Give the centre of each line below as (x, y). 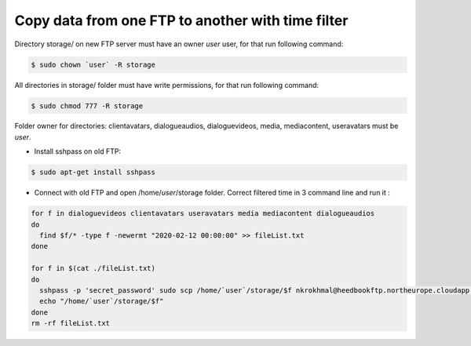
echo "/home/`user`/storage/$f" (102, 301)
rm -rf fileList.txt (70, 323)
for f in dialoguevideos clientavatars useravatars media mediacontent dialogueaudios (203, 213)
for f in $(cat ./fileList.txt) (93, 268)
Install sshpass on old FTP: (78, 151)
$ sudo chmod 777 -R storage (87, 106)
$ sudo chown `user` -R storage (93, 64)
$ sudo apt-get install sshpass (93, 172)
